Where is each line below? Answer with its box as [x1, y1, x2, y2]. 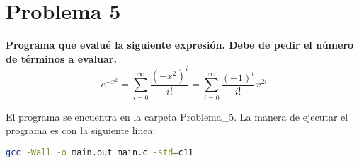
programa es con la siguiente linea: [6, 123, 156, 138]
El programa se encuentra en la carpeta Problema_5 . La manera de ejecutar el [6, 109, 348, 123]
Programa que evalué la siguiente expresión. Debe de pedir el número [6, 37, 354, 52]
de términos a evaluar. [6, 51, 117, 66]
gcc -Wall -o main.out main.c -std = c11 [6, 147, 193, 157]
